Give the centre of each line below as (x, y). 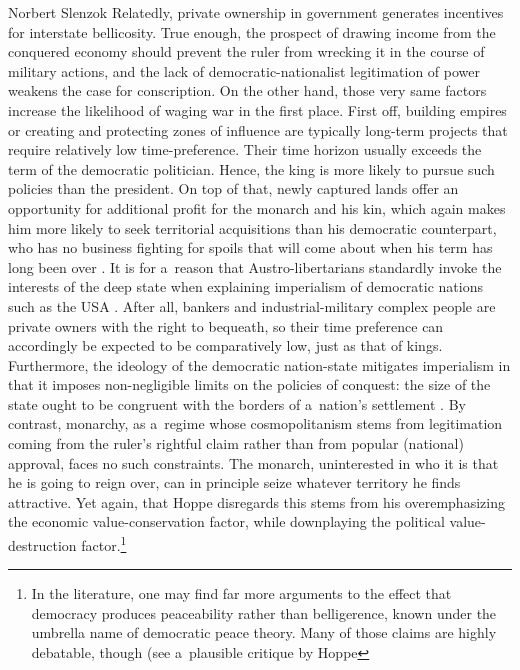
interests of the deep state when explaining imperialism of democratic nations (245, 286)
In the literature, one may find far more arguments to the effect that (241, 593)
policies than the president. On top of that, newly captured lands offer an (233, 188)
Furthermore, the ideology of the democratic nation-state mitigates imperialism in (259, 364)
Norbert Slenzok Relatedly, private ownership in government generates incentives (256, 12)
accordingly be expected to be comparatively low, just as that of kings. (225, 345)
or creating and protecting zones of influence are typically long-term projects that (258, 129)
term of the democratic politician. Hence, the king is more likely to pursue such (251, 168)
